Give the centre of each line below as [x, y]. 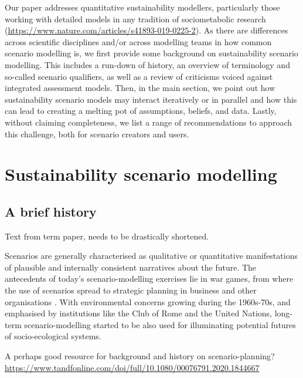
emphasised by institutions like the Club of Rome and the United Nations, [138, 313]
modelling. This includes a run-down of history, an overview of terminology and [147, 64]
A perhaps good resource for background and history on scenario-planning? [140, 356]
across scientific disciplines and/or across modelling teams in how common [138, 41]
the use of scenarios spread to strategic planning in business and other [131, 290]
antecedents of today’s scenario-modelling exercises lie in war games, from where [149, 279]
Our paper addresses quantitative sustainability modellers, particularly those [142, 7]
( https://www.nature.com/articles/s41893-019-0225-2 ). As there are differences [147, 30]
